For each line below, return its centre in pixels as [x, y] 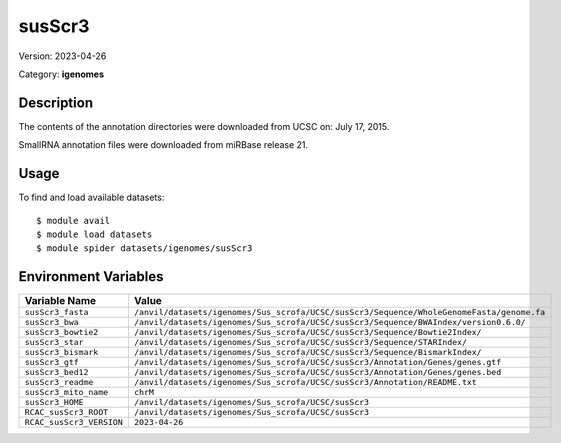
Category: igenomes [61, 74]
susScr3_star [54, 342]
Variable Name [60, 301]
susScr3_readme [59, 382]
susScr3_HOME [54, 402]
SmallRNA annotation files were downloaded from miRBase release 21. [163, 145]
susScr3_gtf [51, 362]
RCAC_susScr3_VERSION [74, 422]
